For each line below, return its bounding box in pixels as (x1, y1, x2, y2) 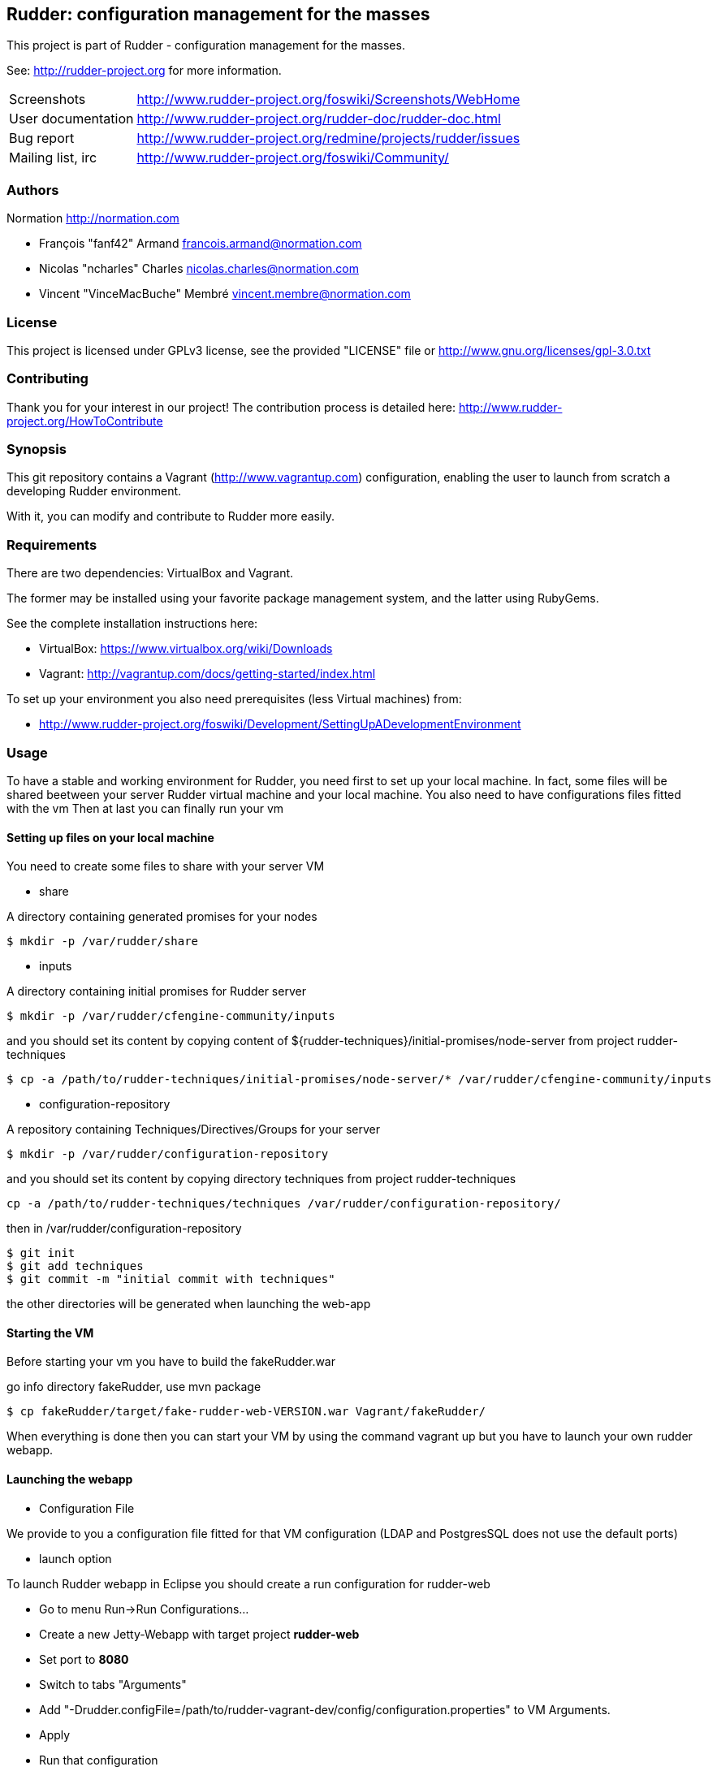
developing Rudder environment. (6, 484, 182, 499)
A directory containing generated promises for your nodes (6, 909, 317, 924)
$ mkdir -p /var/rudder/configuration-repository (6, 1147, 329, 1161)
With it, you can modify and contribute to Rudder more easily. (6, 509, 335, 524)
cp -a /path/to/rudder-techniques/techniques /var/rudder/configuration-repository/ (6, 1197, 561, 1211)
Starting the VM (6, 1325, 94, 1340)
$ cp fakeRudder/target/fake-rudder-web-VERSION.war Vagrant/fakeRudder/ (6, 1405, 486, 1419)
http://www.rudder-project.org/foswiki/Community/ (136, 149, 449, 166)
